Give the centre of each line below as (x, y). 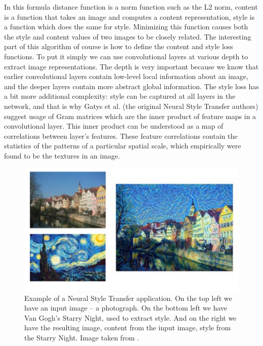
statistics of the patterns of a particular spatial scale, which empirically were (123, 146)
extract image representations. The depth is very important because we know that (131, 66)
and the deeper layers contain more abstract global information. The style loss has (131, 86)
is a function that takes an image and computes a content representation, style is (129, 16)
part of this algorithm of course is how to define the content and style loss (119, 46)
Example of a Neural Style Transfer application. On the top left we (128, 298)
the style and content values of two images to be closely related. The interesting (128, 36)
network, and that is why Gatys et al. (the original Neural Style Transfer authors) (131, 106)
